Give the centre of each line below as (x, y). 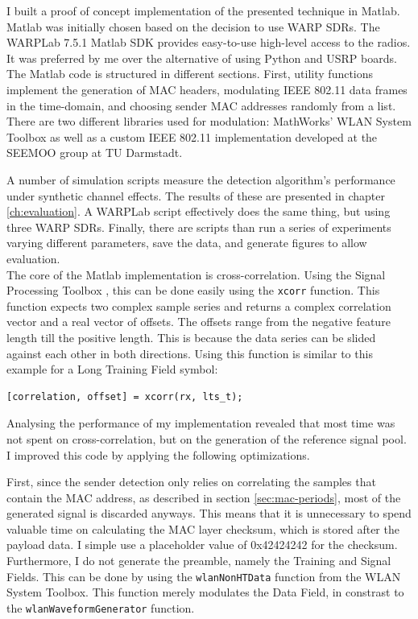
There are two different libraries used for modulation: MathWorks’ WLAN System (209, 121)
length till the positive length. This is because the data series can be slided (191, 337)
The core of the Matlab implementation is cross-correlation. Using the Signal (196, 274)
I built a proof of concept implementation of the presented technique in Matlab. (203, 10)
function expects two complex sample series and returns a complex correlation (199, 305)
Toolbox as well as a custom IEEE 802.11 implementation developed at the (192, 136)
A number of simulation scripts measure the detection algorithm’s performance (201, 179)
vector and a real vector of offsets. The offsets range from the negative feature (199, 322)
